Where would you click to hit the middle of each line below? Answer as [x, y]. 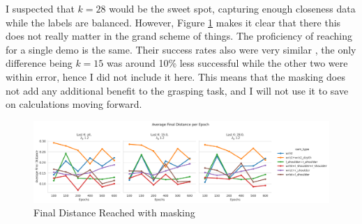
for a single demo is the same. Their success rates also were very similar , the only [181, 49]
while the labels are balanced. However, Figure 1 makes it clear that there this [173, 22]
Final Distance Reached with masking [114, 213]
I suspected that [40, 8]
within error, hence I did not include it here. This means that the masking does [175, 76]
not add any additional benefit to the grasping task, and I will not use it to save [177, 90]
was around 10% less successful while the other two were [227, 63]
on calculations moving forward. [74, 104]
